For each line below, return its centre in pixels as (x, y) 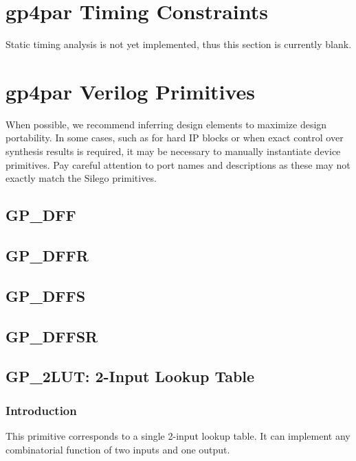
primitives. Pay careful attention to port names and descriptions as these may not (178, 164)
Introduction (41, 410)
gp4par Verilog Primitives (131, 91)
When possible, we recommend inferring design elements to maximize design (166, 124)
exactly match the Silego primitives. (81, 178)
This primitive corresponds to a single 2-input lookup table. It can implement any (178, 435)
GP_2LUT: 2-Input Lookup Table (130, 376)
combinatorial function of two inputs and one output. (118, 449)
